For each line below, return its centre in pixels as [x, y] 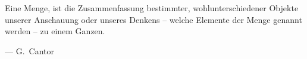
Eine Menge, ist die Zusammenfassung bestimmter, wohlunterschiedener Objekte [152, 8]
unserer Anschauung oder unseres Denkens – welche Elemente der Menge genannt [153, 19]
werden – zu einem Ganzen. [55, 31]
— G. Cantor [29, 50]
